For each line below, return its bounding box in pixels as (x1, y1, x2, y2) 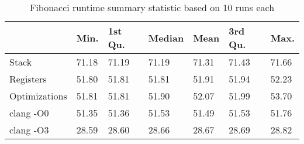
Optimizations (9, 89, 67, 102)
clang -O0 (9, 106, 49, 119)
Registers (9, 72, 47, 85)
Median (148, 30, 184, 44)
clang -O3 (9, 123, 49, 136)
